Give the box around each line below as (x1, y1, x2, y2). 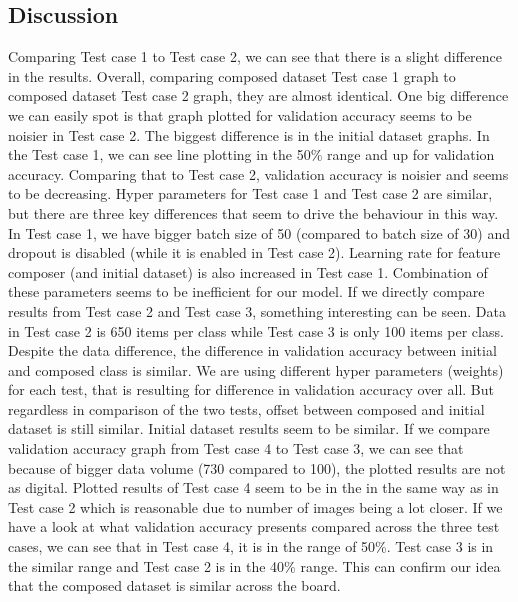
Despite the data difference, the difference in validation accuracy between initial (8, 340, 497, 361)
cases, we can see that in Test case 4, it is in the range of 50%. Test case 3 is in (8, 536, 494, 557)
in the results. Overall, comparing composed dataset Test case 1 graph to (8, 65, 456, 86)
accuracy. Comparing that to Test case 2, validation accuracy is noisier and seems (8, 163, 509, 184)
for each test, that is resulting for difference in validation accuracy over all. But (8, 379, 494, 400)
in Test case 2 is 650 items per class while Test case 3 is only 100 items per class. (8, 320, 504, 341)
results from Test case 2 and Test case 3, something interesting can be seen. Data (8, 300, 506, 321)
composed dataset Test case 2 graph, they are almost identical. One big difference (8, 85, 509, 106)
